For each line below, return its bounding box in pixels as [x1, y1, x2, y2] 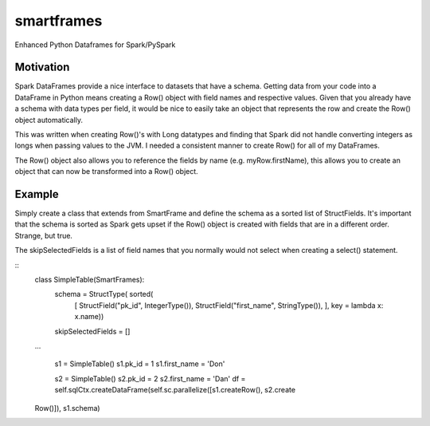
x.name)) [74, 312, 104, 321]
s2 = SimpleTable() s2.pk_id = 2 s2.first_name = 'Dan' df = [54, 373, 246, 383]
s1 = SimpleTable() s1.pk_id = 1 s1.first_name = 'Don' [54, 359, 225, 369]
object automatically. [14, 115, 84, 124]
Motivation [14, 61, 70, 74]
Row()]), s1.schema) [34, 403, 100, 412]
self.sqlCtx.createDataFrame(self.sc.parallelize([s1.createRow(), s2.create [54, 385, 296, 395]
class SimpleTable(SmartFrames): [34, 275, 145, 285]
